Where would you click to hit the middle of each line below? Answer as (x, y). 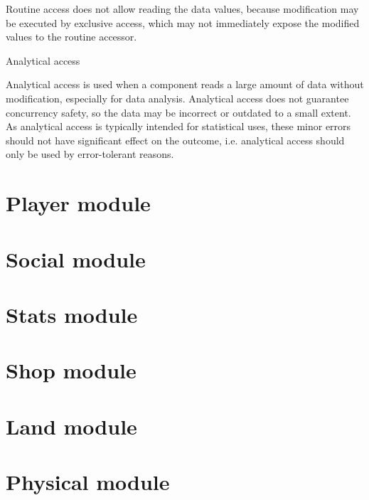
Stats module (72, 314)
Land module (71, 426)
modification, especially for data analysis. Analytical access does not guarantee (177, 98)
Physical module (88, 482)
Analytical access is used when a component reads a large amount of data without (185, 84)
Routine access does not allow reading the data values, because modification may (182, 9)
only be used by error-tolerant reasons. (90, 154)
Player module (78, 203)
